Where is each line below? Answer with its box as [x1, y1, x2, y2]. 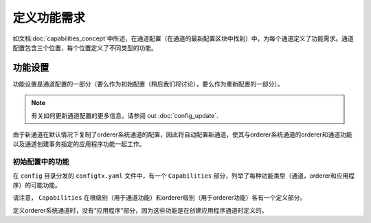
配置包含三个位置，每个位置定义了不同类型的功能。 [12, 43, 157, 51]
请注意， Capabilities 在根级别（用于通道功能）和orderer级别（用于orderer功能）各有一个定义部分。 [12, 193, 306, 202]
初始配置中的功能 [12, 157, 69, 167]
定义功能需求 [12, 10, 86, 25]
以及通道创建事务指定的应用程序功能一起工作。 [12, 140, 146, 148]
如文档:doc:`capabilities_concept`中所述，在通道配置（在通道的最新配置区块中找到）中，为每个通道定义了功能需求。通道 [12, 34, 354, 43]
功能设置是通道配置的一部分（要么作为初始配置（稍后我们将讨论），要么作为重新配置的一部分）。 [12, 80, 284, 88]
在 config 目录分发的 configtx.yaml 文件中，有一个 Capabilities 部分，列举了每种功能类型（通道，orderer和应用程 [12, 172, 355, 180]
